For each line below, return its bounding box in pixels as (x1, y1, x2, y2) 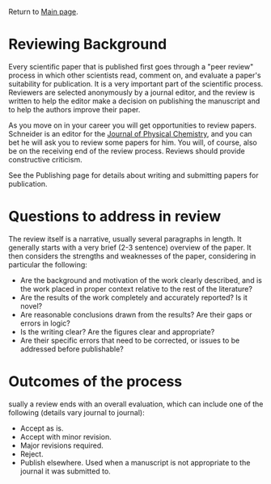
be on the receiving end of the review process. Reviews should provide (8, 145, 245, 156)
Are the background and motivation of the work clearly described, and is (19, 275, 263, 285)
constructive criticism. (8, 154, 83, 164)
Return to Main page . (8, 7, 78, 16)
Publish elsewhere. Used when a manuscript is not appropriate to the (19, 457, 251, 467)
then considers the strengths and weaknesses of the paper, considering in (8, 250, 256, 261)
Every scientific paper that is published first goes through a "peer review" (8, 61, 254, 71)
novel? (19, 301, 43, 310)
